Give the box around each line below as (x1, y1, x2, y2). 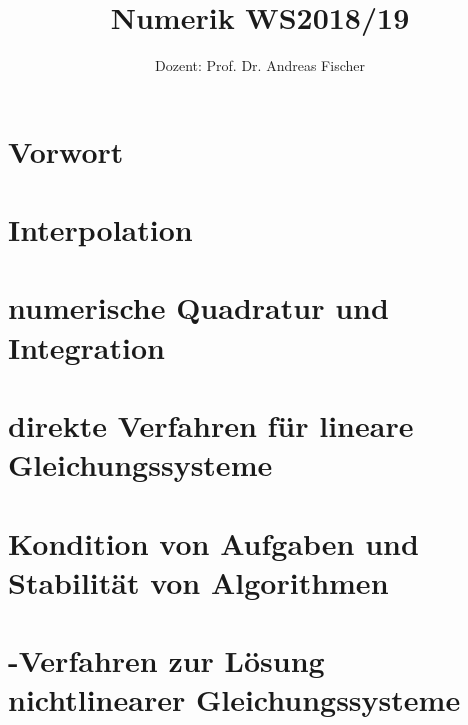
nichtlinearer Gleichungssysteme (8, 679, 461, 720)
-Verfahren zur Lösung (8, 640, 325, 681)
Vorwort (8, 130, 124, 171)
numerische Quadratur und (8, 287, 389, 328)
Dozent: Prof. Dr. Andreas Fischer (155, 55, 365, 76)
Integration (8, 326, 165, 367)
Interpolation (8, 209, 193, 250)
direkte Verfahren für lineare (8, 405, 414, 446)
